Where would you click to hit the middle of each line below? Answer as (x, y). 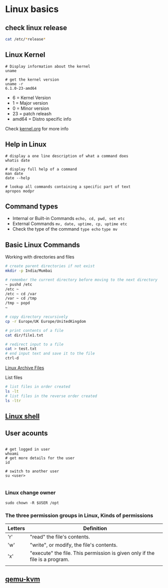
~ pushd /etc (19, 284)
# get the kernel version (32, 79)
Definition (95, 528)
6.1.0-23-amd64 (21, 88)
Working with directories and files (40, 257)
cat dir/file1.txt (24, 335)
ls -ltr (13, 401)
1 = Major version (30, 103)
